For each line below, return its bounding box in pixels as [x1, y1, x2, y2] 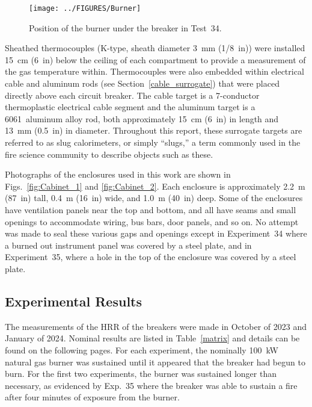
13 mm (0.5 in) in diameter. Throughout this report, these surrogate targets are [5, 124, 302, 137]
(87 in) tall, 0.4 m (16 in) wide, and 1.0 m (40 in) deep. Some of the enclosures [5, 191, 303, 204]
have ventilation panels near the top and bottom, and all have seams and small [5, 203, 296, 216]
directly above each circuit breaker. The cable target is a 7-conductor [5, 89, 260, 101]
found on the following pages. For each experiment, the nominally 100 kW [5, 343, 278, 356]
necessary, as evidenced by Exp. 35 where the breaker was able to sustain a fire [5, 379, 298, 391]
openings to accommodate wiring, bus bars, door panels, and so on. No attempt [5, 215, 299, 228]
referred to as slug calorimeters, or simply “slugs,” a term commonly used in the [5, 136, 301, 148]
